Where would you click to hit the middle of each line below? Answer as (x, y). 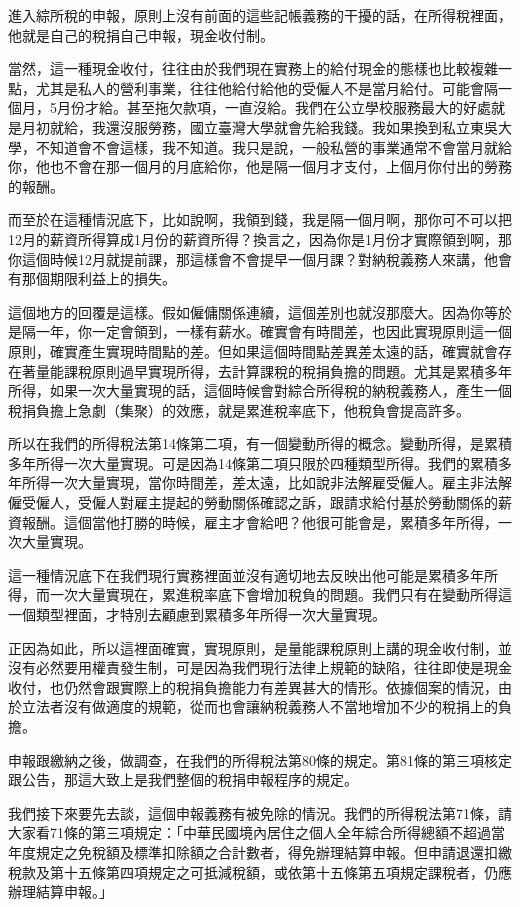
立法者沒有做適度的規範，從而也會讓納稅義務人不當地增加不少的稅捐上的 (259, 706)
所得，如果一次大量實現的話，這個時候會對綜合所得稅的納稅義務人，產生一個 (260, 390)
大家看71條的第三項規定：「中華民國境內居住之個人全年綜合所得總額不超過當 (256, 832)
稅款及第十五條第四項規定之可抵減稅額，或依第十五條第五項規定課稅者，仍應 (260, 871)
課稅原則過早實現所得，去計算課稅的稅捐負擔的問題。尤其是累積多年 (287, 370)
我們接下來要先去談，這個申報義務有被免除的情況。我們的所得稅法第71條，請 (260, 812)
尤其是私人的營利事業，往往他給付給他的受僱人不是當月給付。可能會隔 (266, 87)
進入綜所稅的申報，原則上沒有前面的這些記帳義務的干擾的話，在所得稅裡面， (260, 15)
